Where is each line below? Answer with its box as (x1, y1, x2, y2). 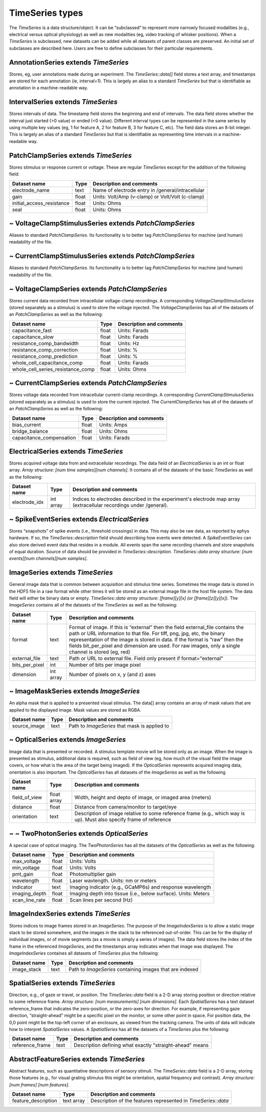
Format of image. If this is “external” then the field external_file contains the (69, 624, 244, 631)
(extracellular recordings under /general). (72, 502, 168, 509)
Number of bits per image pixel (69, 661, 141, 668)
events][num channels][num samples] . (9, 555, 88, 562)
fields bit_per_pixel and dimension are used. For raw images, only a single (69, 642, 240, 649)
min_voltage (12, 864, 40, 871)
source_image (12, 722, 45, 729)
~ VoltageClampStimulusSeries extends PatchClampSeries (9, 219, 195, 227)
